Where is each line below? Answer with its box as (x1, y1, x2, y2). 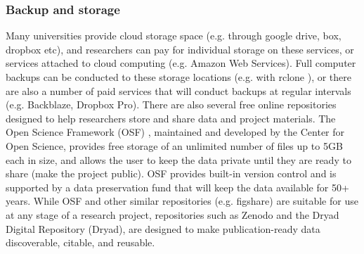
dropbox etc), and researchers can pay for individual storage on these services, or (6, 42, 354, 56)
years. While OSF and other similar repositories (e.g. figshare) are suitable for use (6, 193, 358, 208)
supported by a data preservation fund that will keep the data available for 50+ (6, 179, 349, 194)
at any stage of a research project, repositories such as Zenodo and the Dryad (6, 207, 339, 222)
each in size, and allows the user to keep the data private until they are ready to (6, 152, 351, 167)
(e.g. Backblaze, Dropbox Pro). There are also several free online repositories (6, 97, 337, 112)
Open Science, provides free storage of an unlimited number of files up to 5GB (6, 138, 343, 153)
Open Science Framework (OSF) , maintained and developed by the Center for (6, 125, 345, 139)
